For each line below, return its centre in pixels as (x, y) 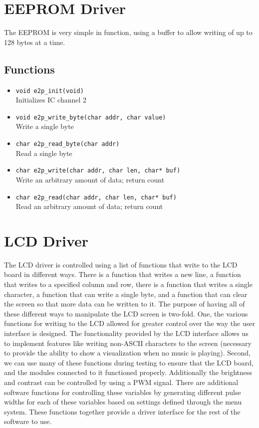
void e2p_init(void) (50, 91)
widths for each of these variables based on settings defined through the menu (123, 402)
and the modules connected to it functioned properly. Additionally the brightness (128, 372)
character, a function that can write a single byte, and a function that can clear (126, 294)
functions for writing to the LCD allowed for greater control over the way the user (129, 323)
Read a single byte (44, 153)
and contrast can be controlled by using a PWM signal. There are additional (121, 382)
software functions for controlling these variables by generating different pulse (123, 392)
